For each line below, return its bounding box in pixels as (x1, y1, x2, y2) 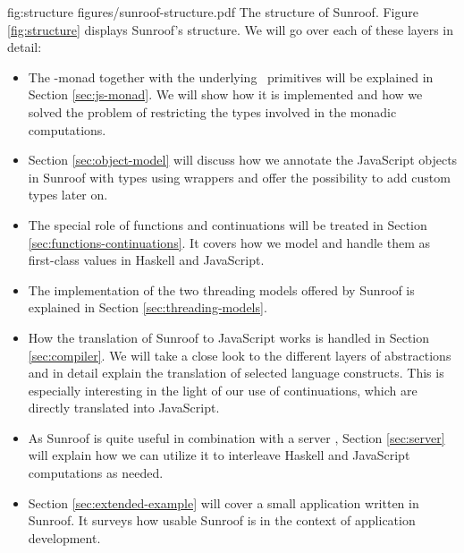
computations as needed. (28, 464, 164, 482)
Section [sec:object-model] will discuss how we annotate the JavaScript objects (28, 150, 458, 169)
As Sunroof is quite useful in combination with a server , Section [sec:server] (28, 428, 445, 447)
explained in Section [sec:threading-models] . (28, 298, 267, 317)
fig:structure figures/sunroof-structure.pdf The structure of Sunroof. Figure (7, 3, 418, 21)
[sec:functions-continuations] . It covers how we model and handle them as (28, 233, 430, 251)
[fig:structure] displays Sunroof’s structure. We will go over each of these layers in (7, 20, 453, 38)
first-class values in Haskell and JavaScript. (28, 251, 265, 269)
